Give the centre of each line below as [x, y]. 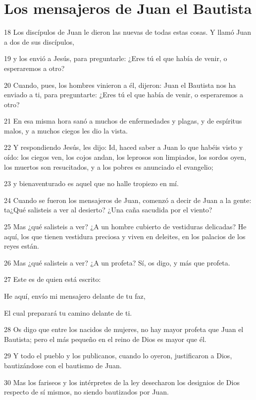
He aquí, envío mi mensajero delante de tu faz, [75, 296]
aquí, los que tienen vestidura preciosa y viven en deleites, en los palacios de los [125, 236]
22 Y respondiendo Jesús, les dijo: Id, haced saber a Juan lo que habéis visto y [124, 147]
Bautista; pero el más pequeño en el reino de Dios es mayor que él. [105, 339]
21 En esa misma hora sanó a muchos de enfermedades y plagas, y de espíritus [123, 121]
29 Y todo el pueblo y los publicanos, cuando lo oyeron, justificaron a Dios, [118, 356]
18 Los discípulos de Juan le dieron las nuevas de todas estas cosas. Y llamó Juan [128, 32]
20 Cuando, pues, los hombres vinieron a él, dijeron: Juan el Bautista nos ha [120, 85]
